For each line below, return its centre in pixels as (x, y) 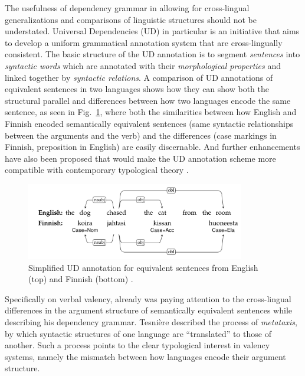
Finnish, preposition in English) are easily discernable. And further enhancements (152, 147)
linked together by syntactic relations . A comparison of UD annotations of (139, 77)
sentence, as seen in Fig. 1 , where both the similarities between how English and (151, 112)
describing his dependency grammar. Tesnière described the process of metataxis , (151, 321)
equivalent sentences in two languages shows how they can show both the (137, 89)
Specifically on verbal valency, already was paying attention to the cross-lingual (148, 298)
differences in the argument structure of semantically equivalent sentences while (148, 310)
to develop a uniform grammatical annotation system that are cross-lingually (144, 42)
